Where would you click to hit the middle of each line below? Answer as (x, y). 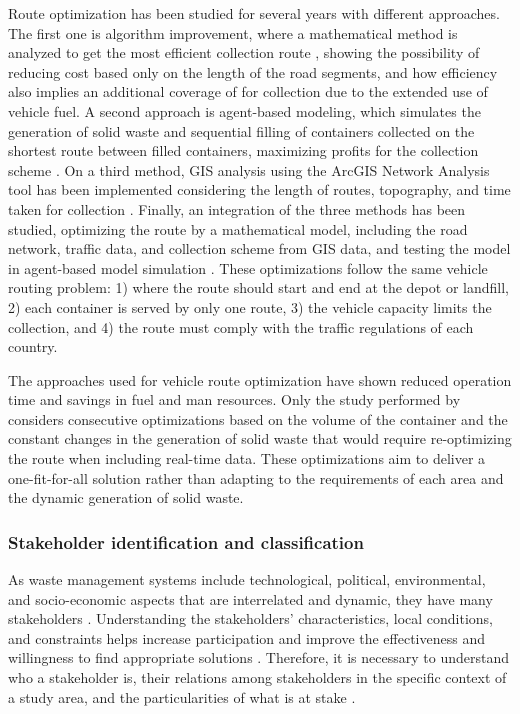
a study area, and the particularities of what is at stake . (182, 696)
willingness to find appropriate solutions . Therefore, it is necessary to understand (258, 657)
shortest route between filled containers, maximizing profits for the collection (243, 150)
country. (33, 346)
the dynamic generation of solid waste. (126, 497)
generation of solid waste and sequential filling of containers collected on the (241, 130)
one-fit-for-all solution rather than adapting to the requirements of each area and (256, 477)
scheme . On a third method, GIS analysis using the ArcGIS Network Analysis (249, 169)
